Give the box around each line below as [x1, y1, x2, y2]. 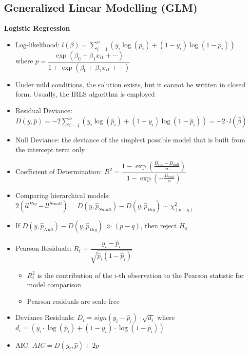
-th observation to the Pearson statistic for [116, 270, 244, 280]
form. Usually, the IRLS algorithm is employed [15, 89, 155, 99]
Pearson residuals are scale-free [27, 296, 120, 306]
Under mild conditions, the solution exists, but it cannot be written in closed [15, 79, 246, 89]
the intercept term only [15, 144, 85, 155]
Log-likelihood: [15, 39, 60, 49]
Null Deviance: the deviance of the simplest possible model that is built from [15, 135, 245, 145]
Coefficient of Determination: [15, 166, 102, 177]
